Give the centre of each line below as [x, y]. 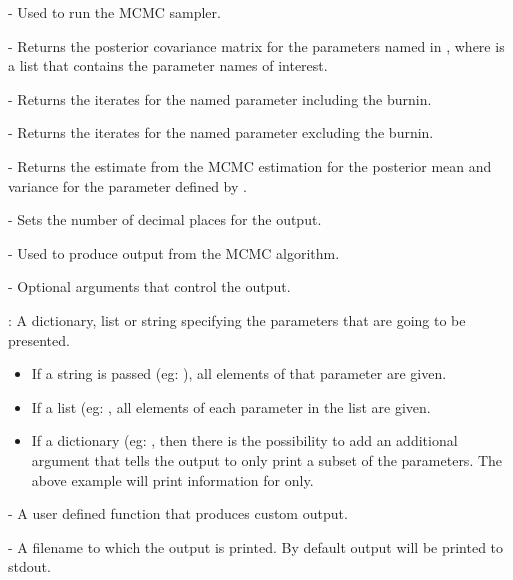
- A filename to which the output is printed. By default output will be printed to [256, 546]
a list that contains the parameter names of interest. [168, 65]
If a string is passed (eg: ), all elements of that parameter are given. [239, 373]
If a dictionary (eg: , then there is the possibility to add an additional [244, 440]
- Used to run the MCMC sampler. [114, 12]
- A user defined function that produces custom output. [178, 513]
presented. [39, 339]
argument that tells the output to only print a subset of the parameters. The [267, 459]
